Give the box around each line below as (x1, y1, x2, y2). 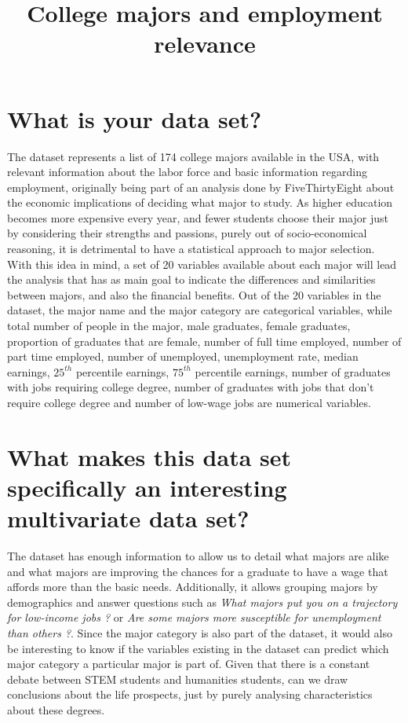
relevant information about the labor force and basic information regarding (7, 163, 367, 180)
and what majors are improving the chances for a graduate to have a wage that (7, 563, 388, 579)
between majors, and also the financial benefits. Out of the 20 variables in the (7, 286, 381, 303)
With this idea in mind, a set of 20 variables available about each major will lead (7, 255, 397, 272)
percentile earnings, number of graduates (195, 363, 391, 380)
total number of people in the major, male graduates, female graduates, (7, 317, 351, 334)
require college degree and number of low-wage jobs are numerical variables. (7, 395, 371, 410)
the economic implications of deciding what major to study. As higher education (7, 194, 393, 211)
